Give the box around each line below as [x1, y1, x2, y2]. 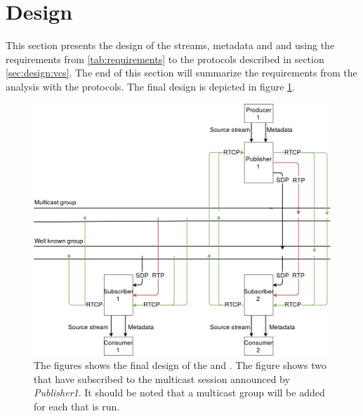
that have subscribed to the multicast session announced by [34, 371, 290, 386]
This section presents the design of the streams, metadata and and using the [6, 38, 335, 53]
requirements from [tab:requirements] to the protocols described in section [6, 51, 324, 66]
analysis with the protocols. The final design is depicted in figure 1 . [6, 79, 295, 93]
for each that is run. [34, 398, 120, 413]
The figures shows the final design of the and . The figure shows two [34, 358, 327, 373]
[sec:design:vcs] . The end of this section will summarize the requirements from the [6, 65, 357, 80]
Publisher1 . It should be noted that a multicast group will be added [34, 385, 325, 400]
